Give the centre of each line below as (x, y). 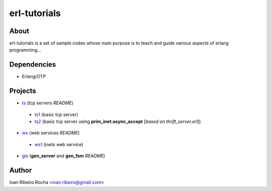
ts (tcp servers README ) (48, 103)
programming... (25, 50)
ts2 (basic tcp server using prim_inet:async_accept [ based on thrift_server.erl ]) (118, 121)
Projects (23, 91)
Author (21, 171)
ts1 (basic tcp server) (56, 114)
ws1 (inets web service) (59, 144)
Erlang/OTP (34, 77)
